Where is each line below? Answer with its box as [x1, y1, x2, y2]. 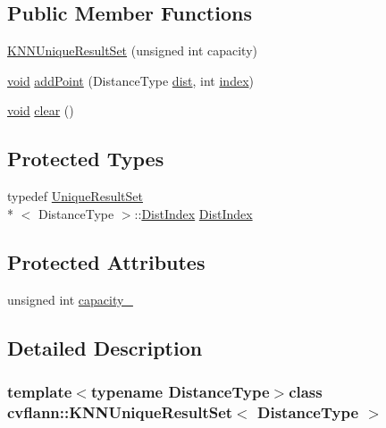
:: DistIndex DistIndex [134, 204, 253, 222]
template [7, 380, 72, 402]
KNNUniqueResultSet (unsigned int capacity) [7, 41, 257, 60]
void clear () [7, 101, 74, 120]
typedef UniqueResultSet [7, 187, 143, 206]
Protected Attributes [7, 248, 206, 275]
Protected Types [7, 145, 164, 172]
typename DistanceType [90, 380, 270, 402]
